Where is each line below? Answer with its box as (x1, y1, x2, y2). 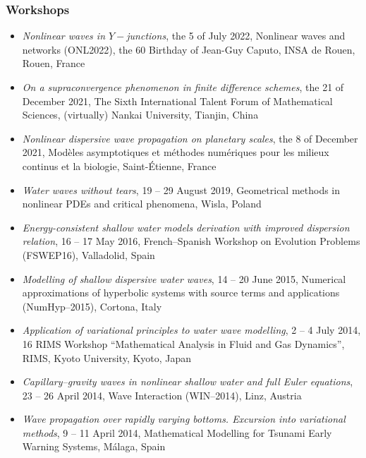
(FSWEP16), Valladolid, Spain (22, 247, 155, 262)
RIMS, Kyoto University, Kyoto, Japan (22, 350, 192, 365)
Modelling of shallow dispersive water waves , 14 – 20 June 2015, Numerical (22, 271, 346, 286)
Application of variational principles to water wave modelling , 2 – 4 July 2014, (22, 323, 361, 337)
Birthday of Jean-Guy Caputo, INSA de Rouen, (148, 42, 355, 56)
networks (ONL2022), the (22, 42, 133, 56)
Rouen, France (22, 56, 85, 71)
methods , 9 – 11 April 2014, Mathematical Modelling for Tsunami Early (22, 425, 332, 440)
